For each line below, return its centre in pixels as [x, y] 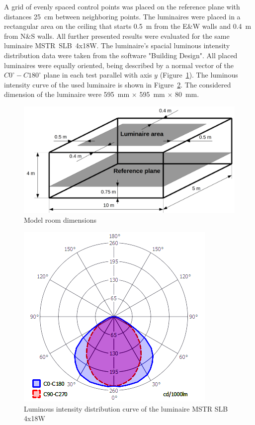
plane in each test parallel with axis [98, 75]
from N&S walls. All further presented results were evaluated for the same [117, 36]
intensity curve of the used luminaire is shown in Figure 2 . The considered [118, 84]
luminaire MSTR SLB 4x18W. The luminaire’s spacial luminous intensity [117, 45]
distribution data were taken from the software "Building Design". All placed [121, 55]
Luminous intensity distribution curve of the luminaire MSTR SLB [126, 408]
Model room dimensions [60, 220]
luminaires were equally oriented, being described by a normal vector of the [119, 65]
